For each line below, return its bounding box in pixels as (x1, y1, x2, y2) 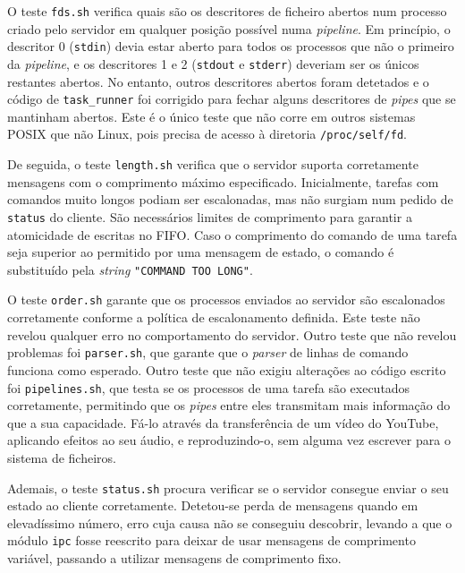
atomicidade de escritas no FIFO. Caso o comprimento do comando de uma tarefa (7, 225, 458, 244)
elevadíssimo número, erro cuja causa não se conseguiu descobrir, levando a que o (7, 513, 452, 532)
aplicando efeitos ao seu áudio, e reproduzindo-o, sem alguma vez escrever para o (7, 431, 451, 449)
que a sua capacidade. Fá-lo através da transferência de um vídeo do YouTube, (7, 413, 439, 432)
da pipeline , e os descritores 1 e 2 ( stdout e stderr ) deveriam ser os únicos (7, 54, 419, 73)
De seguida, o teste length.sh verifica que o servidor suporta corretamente (7, 155, 418, 174)
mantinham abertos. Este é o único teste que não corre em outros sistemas (7, 107, 416, 125)
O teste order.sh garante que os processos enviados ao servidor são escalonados (7, 290, 445, 309)
